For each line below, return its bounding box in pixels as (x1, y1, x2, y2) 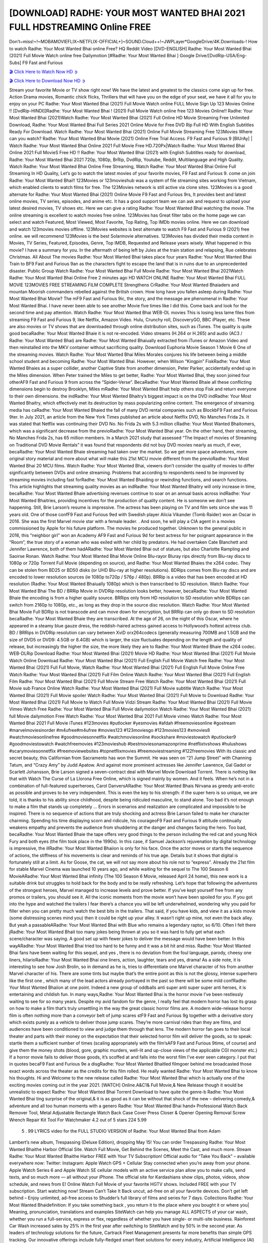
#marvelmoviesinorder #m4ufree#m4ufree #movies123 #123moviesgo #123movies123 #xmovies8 (9, 727, 210, 733)
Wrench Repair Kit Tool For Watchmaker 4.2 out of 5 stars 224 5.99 (9, 1117, 147, 1123)
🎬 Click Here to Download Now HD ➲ (9, 78, 86, 84)
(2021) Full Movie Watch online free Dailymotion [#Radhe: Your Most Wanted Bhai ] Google (9, 53, 195, 59)
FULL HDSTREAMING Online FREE (9, 21, 151, 32)
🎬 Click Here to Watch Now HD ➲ (9, 69, 78, 75)
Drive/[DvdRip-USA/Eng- (195, 53, 247, 59)
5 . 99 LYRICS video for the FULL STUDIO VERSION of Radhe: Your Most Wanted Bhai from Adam (21, 1128, 221, 1134)
